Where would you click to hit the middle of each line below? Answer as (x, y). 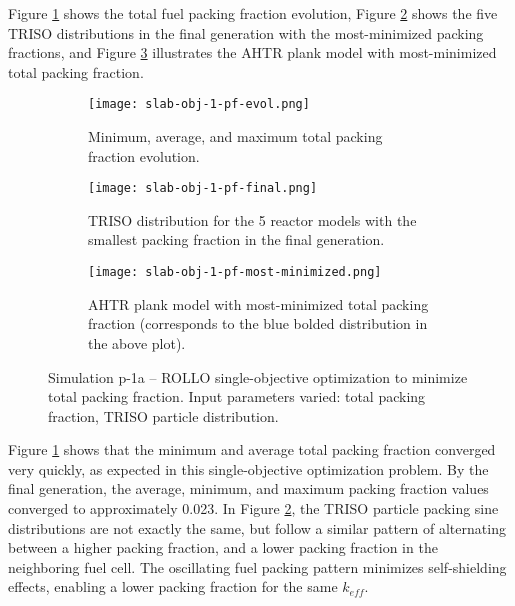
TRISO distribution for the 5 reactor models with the (252, 219)
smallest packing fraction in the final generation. (236, 239)
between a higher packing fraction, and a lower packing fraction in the (223, 547)
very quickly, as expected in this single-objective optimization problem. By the (248, 468)
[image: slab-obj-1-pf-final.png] (203, 188)
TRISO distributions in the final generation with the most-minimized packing (246, 32)
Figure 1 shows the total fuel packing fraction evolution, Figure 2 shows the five (253, 13)
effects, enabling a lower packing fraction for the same (173, 586)
